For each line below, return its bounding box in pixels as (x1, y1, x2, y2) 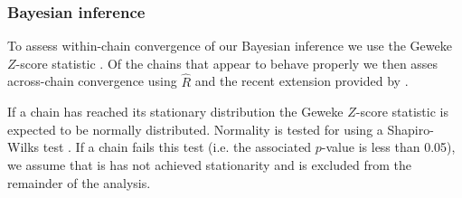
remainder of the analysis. (7, 173, 151, 192)
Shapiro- (387, 119, 434, 138)
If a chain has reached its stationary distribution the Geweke (7, 102, 344, 121)
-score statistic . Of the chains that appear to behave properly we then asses (15, 53, 438, 72)
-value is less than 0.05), (321, 137, 456, 156)
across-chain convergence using (7, 71, 177, 90)
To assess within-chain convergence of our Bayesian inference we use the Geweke (7, 36, 452, 55)
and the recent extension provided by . (194, 71, 409, 90)
